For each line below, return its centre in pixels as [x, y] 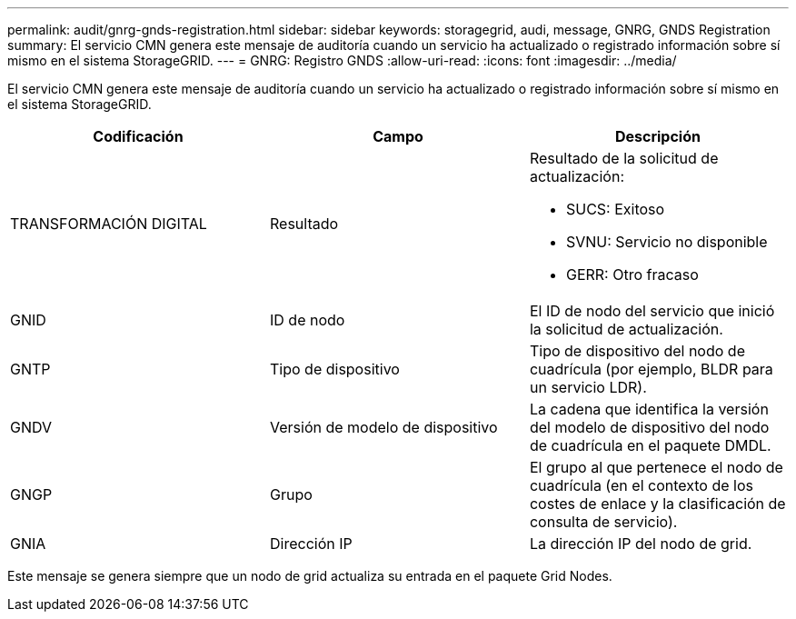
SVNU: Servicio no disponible [667, 242]
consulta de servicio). [603, 522]
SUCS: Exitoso [615, 209]
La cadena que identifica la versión [649, 409]
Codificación [138, 136]
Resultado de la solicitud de [624, 158]
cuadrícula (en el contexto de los [641, 485]
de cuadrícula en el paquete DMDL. [650, 445]
